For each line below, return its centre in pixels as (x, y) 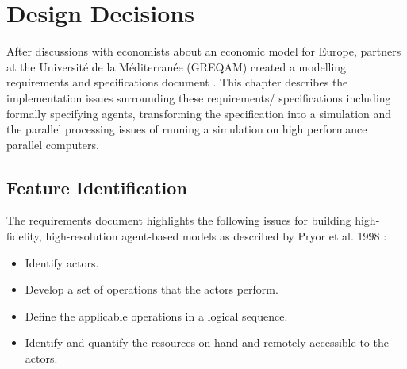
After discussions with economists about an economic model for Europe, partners (204, 51)
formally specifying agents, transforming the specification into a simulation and (199, 113)
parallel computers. (53, 144)
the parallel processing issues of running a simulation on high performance (187, 129)
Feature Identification (97, 187)
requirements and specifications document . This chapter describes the (177, 82)
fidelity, (24, 236)
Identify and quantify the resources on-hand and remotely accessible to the (207, 342)
